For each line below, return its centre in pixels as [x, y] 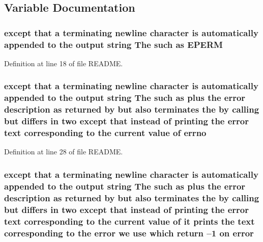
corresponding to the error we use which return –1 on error [129, 233]
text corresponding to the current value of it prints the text [129, 221]
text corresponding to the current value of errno [105, 133]
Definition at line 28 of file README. [64, 152]
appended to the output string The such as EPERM [113, 44]
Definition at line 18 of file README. [64, 63]
